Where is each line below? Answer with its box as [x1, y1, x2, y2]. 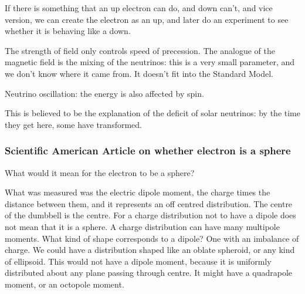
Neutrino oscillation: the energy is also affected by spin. [5, 87, 204, 99]
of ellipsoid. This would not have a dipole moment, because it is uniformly [5, 255, 272, 267]
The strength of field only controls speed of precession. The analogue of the [5, 44, 275, 56]
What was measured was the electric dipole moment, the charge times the [5, 186, 270, 198]
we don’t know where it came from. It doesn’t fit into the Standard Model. [5, 67, 273, 79]
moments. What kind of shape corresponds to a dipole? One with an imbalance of [5, 232, 299, 244]
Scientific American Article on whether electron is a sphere [5, 143, 291, 158]
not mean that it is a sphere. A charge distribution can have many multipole [5, 220, 280, 232]
